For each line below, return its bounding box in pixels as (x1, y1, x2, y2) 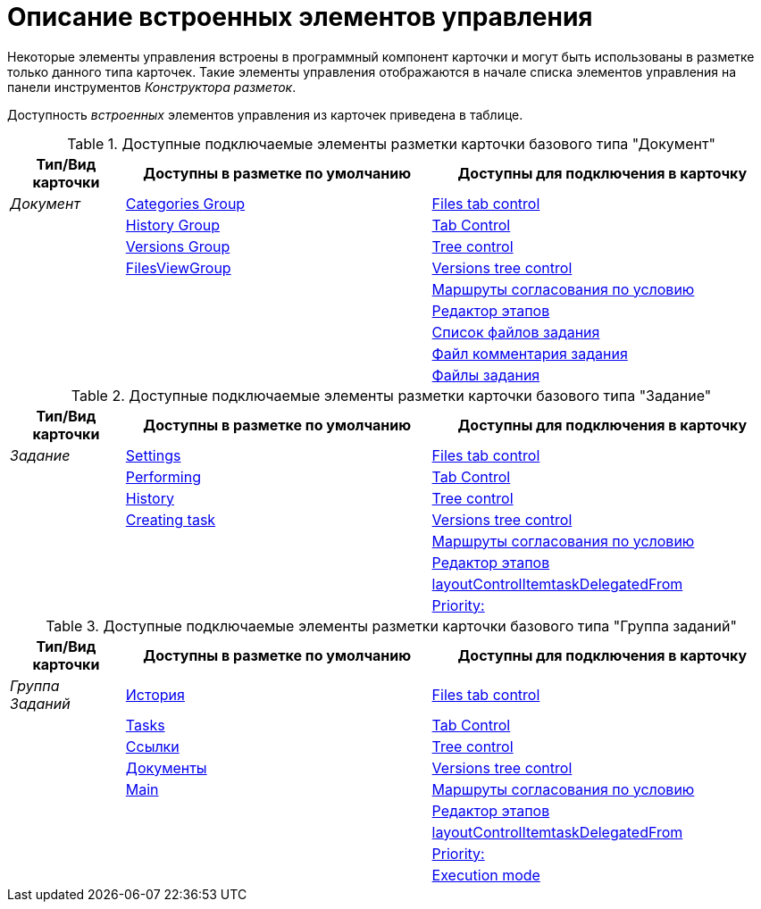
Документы (125, 758, 207, 777)
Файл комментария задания (431, 344, 628, 363)
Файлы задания (431, 365, 540, 384)
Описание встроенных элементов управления (7, 2, 593, 32)
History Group (125, 215, 220, 234)
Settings (125, 446, 181, 464)
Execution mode (431, 865, 540, 884)
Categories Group (125, 194, 246, 213)
